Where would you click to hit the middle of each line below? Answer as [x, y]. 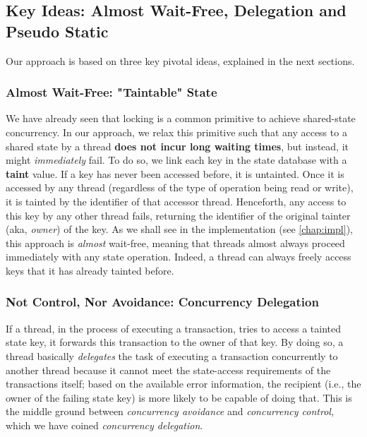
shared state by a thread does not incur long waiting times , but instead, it [177, 146]
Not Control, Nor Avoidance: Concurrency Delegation [162, 302]
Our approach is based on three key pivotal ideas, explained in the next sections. [180, 60]
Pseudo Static [57, 31]
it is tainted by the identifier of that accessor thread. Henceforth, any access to [176, 201]
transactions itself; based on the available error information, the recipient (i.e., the [183, 384]
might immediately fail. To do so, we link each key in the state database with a [176, 160]
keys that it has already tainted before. [90, 270]
